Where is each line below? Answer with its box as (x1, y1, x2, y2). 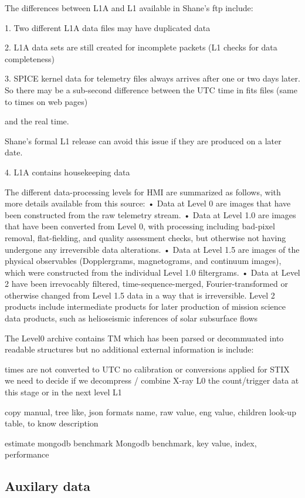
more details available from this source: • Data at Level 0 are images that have (5, 197, 291, 209)
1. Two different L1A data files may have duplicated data (5, 21, 211, 33)
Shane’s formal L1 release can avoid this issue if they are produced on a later (5, 134, 282, 147)
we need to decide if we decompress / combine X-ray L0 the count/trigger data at (5, 374, 299, 387)
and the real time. (5, 115, 69, 127)
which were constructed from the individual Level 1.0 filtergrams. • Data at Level (5, 266, 300, 278)
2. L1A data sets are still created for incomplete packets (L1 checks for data (5, 41, 277, 53)
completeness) (5, 52, 55, 65)
